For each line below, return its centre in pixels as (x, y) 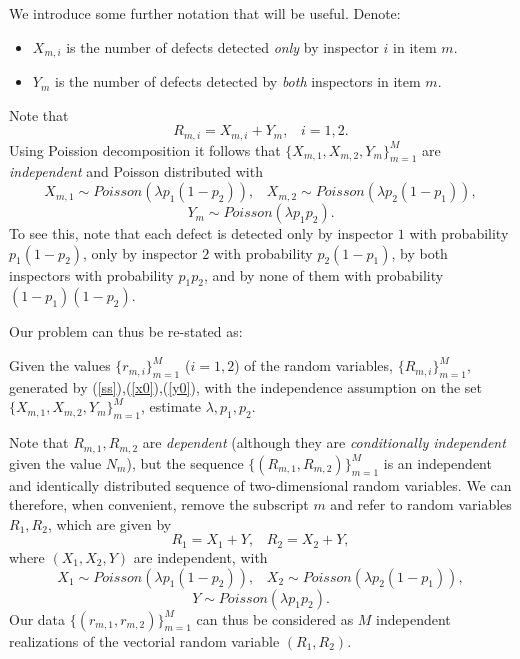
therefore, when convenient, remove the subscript (159, 504)
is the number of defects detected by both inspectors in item (237, 81)
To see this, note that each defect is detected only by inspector (201, 233)
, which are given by (109, 523)
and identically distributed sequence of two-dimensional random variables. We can (260, 484)
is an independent (437, 462)
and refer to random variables (421, 504)
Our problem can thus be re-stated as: (126, 331)
